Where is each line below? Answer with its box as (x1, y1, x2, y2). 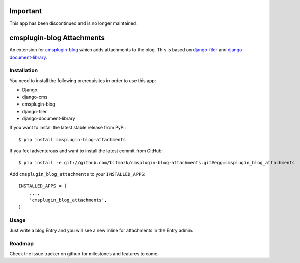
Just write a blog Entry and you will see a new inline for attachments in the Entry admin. (9, 227, 194, 233)
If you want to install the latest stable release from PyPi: (9, 125, 126, 131)
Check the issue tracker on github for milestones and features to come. (9, 250, 159, 257)
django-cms (22, 94, 48, 100)
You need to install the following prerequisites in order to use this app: (9, 77, 156, 84)
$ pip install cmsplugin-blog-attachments (18, 137, 126, 142)
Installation (9, 67, 38, 74)
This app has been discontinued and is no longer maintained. (9, 20, 138, 27)
